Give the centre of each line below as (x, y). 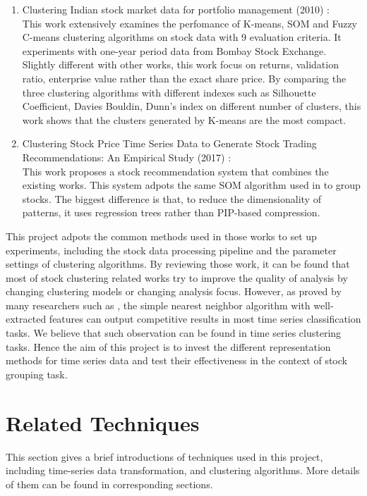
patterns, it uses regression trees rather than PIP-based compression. (171, 212)
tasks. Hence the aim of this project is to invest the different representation (168, 346)
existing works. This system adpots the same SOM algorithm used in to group (191, 185)
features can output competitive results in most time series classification (205, 319)
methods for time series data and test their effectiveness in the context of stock (176, 360)
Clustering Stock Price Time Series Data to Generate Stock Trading (169, 143)
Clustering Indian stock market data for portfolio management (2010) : (176, 9)
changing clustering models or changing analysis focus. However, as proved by (174, 291)
